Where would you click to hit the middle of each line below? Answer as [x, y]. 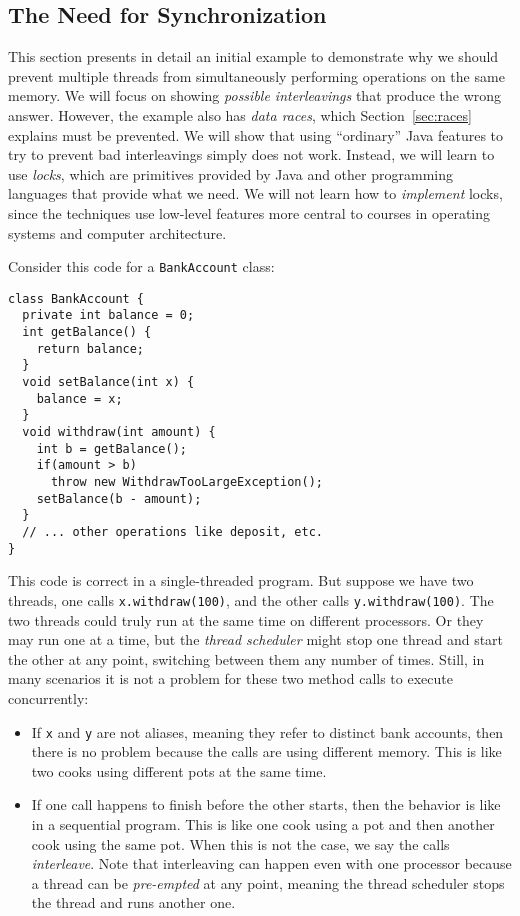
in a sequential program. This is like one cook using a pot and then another [263, 823]
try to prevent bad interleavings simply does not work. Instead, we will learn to [251, 154]
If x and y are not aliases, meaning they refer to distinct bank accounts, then [267, 731]
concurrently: [48, 697]
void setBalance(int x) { [108, 382]
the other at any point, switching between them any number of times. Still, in [246, 658]
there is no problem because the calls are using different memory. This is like [266, 751]
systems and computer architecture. [117, 232]
